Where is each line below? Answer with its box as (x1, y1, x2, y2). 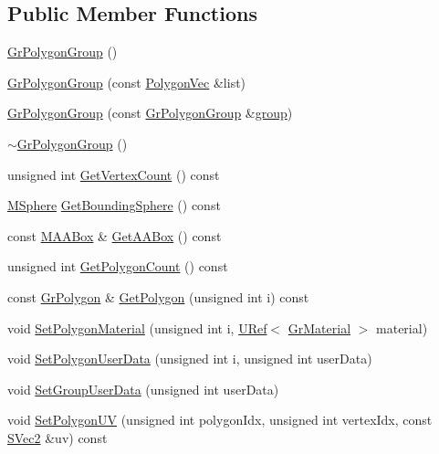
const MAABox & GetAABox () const (7, 226, 222, 245)
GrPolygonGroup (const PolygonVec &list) (7, 72, 246, 91)
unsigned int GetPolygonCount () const (7, 257, 228, 276)
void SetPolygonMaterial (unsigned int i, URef (7, 318, 267, 337)
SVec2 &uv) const (7, 428, 108, 447)
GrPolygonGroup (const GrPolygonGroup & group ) (7, 103, 293, 122)
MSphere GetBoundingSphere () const (7, 195, 221, 215)
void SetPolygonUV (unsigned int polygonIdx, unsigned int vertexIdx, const (7, 410, 433, 429)
